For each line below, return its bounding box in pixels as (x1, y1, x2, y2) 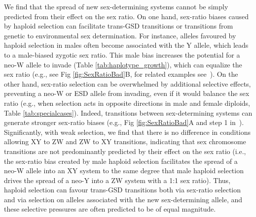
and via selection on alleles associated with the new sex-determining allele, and (4, 194, 242, 204)
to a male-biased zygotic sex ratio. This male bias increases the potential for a (4, 49, 240, 60)
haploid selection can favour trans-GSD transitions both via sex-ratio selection (4, 185, 241, 195)
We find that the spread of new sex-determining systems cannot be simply (4, 1, 228, 11)
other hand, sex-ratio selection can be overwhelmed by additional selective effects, (4, 78, 251, 89)
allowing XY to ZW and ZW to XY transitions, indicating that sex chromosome (4, 136, 246, 147)
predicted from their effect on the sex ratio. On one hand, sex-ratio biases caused (4, 11, 249, 21)
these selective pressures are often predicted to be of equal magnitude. (4, 204, 216, 214)
